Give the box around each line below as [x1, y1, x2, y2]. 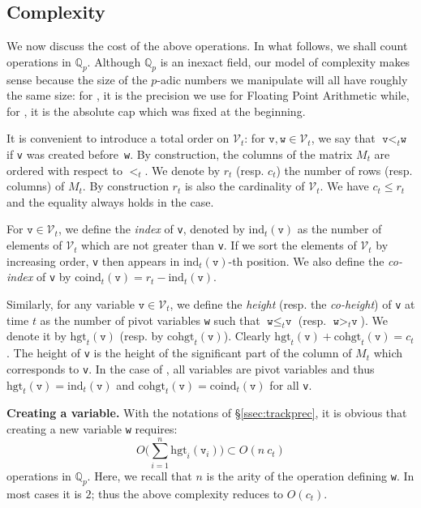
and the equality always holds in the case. [6, 193, 214, 210]
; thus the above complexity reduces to [91, 485, 284, 502]
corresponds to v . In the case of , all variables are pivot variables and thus [6, 360, 375, 377]
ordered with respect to [6, 161, 122, 178]
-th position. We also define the [228, 252, 384, 269]
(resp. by [119, 327, 164, 344]
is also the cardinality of [184, 177, 305, 194]
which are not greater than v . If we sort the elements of [81, 237, 357, 254]
